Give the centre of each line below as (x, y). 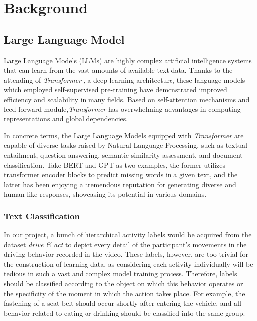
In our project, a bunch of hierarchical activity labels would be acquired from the (128, 235)
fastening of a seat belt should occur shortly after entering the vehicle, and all (123, 303)
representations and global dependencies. (66, 119)
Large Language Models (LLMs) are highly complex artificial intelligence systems (128, 60)
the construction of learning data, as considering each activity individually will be (128, 264)
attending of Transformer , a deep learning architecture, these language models (125, 79)
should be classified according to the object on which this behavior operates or (124, 283)
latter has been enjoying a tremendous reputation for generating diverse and (120, 184)
